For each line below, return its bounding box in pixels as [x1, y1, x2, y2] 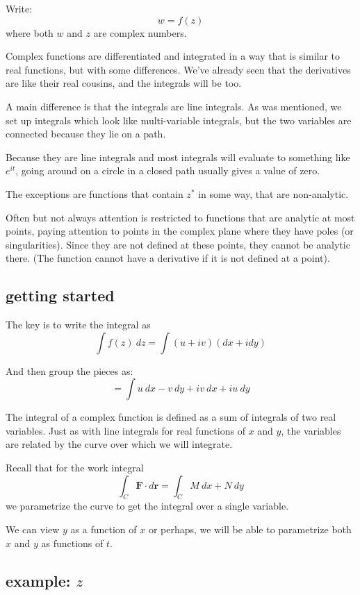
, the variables [281, 423, 341, 437]
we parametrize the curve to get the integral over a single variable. [6, 498, 289, 513]
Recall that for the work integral [6, 460, 144, 475]
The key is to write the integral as [6, 317, 151, 332]
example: [6, 569, 71, 591]
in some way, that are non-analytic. [198, 186, 349, 201]
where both [6, 25, 54, 40]
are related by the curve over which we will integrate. [6, 437, 233, 451]
